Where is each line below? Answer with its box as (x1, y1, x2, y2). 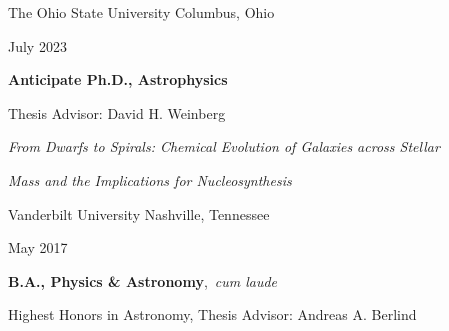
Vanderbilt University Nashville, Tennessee (8, 203, 270, 224)
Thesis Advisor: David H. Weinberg (8, 102, 226, 123)
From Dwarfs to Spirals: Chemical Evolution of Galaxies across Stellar (8, 136, 440, 157)
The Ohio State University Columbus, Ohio (8, 2, 275, 22)
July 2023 (8, 35, 67, 56)
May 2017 (8, 237, 68, 258)
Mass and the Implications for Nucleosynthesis (8, 169, 292, 190)
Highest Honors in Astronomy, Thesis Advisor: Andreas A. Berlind (8, 304, 417, 325)
